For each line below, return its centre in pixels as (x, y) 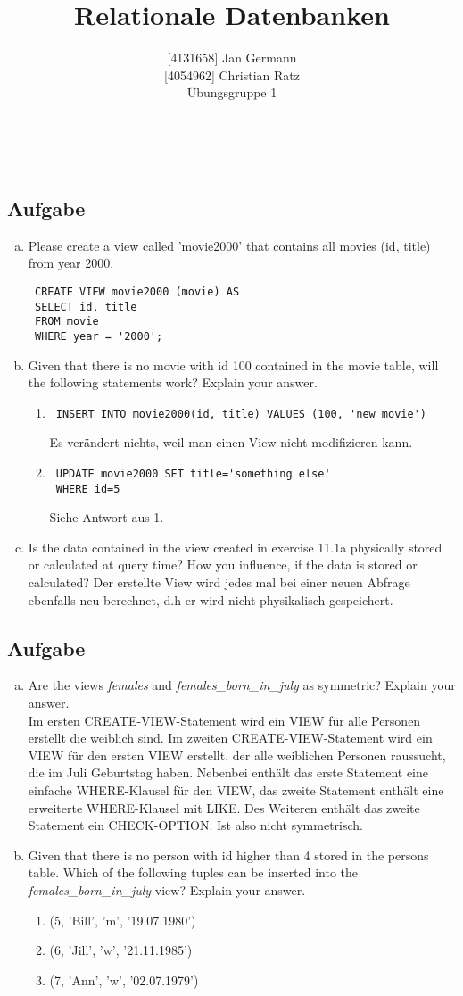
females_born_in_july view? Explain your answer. (167, 889)
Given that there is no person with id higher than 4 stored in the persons (228, 855)
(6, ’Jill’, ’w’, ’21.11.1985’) (121, 950)
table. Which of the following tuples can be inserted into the (193, 872)
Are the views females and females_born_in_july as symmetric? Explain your (242, 685)
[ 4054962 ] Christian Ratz (231, 75)
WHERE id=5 (88, 489)
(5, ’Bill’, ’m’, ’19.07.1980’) (123, 920)
